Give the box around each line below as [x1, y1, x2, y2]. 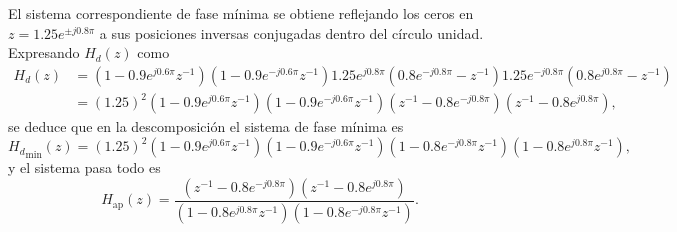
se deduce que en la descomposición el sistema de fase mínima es [8, 116, 404, 137]
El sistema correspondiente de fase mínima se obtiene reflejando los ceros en [8, 3, 474, 23]
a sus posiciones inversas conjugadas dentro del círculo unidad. [99, 22, 484, 43]
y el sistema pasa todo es [8, 157, 161, 178]
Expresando [8, 42, 80, 63]
